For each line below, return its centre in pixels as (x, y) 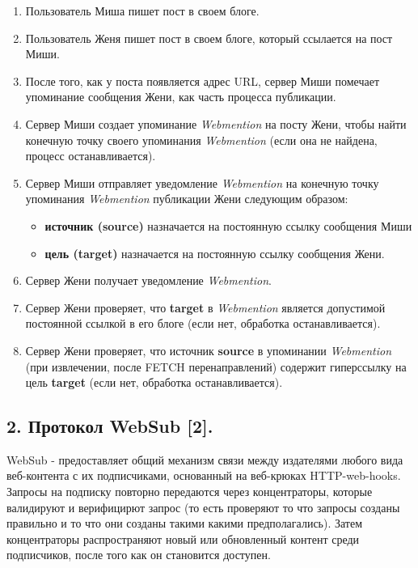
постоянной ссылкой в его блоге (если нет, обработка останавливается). (203, 323)
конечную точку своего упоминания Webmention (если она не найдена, (201, 140)
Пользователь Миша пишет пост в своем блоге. (142, 11)
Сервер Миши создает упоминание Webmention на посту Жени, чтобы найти (216, 123)
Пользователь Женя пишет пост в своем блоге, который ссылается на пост (209, 38)
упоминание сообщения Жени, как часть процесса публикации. (181, 97)
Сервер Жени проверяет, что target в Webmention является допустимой (205, 307)
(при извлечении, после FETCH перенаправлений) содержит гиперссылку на (216, 366)
